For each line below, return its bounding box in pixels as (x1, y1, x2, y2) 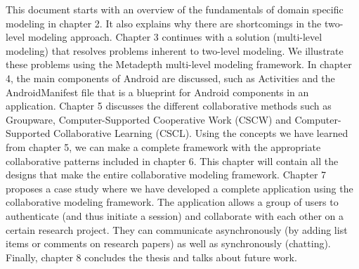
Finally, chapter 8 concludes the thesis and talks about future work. (6, 249, 297, 264)
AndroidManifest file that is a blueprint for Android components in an (6, 84, 309, 99)
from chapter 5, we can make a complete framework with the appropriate (6, 139, 321, 154)
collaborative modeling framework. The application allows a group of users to (6, 195, 339, 209)
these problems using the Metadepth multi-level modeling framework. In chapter (6, 57, 352, 72)
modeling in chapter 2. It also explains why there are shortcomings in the (6, 15, 322, 30)
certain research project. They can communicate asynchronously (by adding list (6, 222, 348, 237)
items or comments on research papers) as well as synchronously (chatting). (6, 236, 331, 251)
